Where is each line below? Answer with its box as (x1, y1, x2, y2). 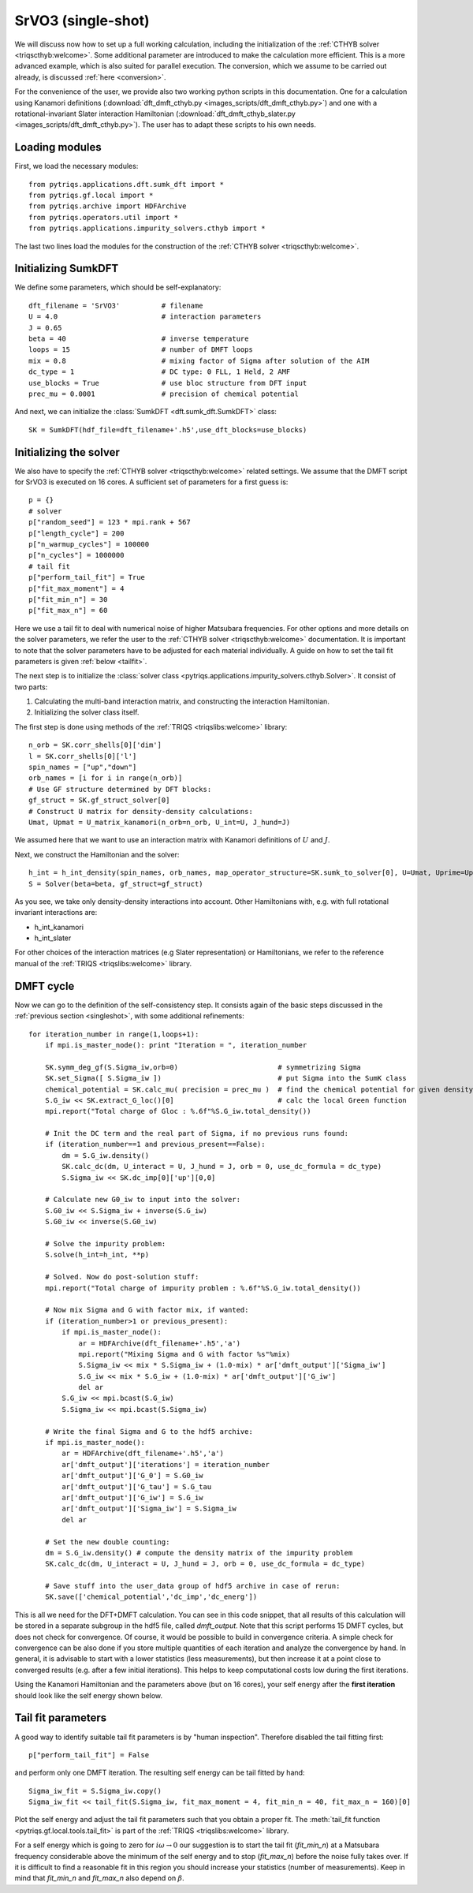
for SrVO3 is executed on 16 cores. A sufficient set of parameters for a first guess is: (14, 477, 289, 487)
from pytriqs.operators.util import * (28, 213, 179, 222)
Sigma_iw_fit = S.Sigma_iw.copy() (28, 1787, 162, 1795)
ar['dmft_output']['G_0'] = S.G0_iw (61, 1471, 204, 1480)
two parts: (14, 682, 48, 692)
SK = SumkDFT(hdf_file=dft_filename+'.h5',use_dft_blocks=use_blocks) (28, 425, 307, 434)
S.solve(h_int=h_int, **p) (44, 1250, 150, 1260)
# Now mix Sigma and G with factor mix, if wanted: (44, 1305, 249, 1315)
